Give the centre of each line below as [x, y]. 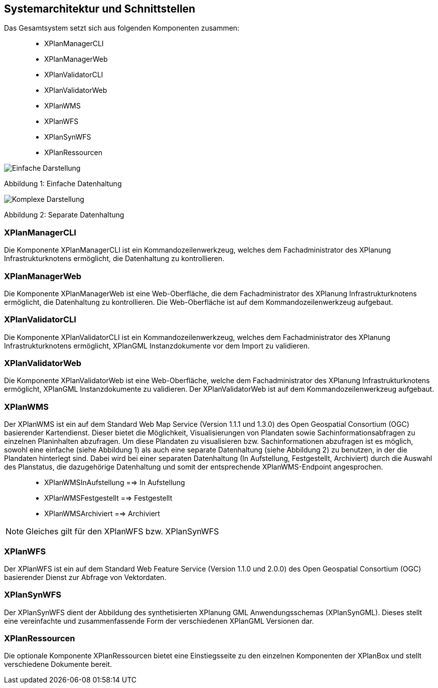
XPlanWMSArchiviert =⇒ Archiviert [102, 514]
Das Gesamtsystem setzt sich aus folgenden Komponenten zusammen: [122, 28]
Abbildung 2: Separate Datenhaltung [64, 215]
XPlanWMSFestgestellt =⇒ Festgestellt [108, 498]
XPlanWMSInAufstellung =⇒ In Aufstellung [115, 483]
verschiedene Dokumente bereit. [58, 664]
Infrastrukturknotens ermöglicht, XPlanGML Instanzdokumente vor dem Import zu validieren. [157, 346]
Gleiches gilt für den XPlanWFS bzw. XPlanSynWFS [122, 532]
